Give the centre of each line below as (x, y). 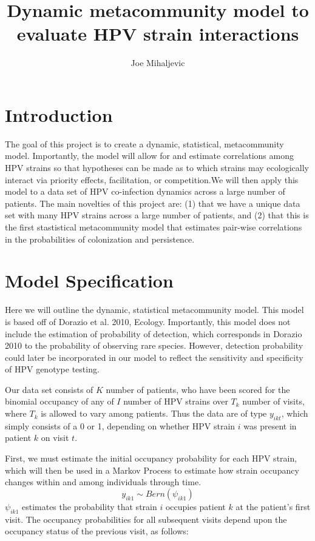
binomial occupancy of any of (59, 401)
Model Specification (89, 281)
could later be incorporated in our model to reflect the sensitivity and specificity (154, 357)
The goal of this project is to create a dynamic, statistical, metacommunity (144, 143)
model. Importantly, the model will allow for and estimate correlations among (149, 156)
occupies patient (195, 506)
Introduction (59, 114)
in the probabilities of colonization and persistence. (100, 239)
